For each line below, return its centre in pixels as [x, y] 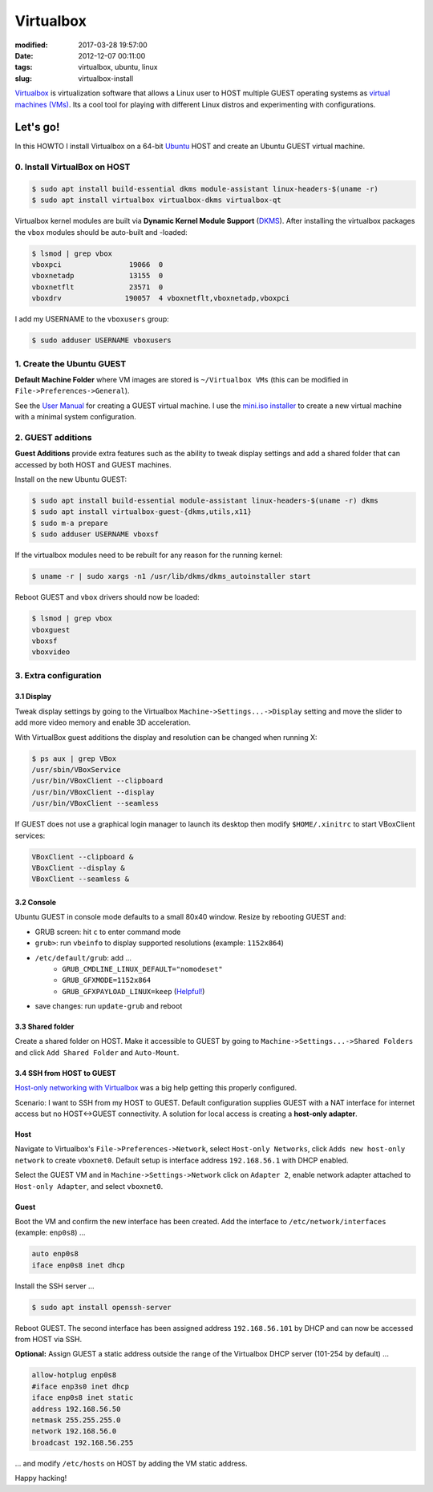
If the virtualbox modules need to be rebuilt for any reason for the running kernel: [149, 555]
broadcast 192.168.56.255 [83, 1442]
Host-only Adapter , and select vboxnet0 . [89, 1186]
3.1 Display [33, 697]
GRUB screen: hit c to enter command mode [108, 932]
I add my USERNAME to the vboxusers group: [92, 319]
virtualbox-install [106, 78]
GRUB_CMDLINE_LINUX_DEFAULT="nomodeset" [143, 969]
